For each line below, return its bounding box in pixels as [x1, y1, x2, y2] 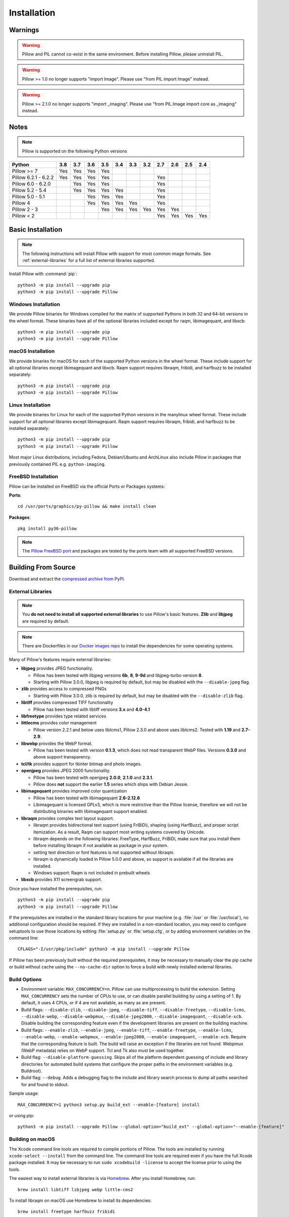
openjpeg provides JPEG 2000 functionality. [21, 768, 111, 774]
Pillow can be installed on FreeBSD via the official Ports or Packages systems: [9, 483, 165, 489]
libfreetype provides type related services [21, 713, 107, 719]
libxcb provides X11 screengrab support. [21, 877, 102, 883]
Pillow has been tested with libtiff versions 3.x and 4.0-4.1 [33, 706, 150, 712]
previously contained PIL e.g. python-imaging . [9, 461, 106, 467]
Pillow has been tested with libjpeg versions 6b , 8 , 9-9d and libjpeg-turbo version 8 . [33, 672, 203, 678]
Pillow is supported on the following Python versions [22, 148, 127, 154]
